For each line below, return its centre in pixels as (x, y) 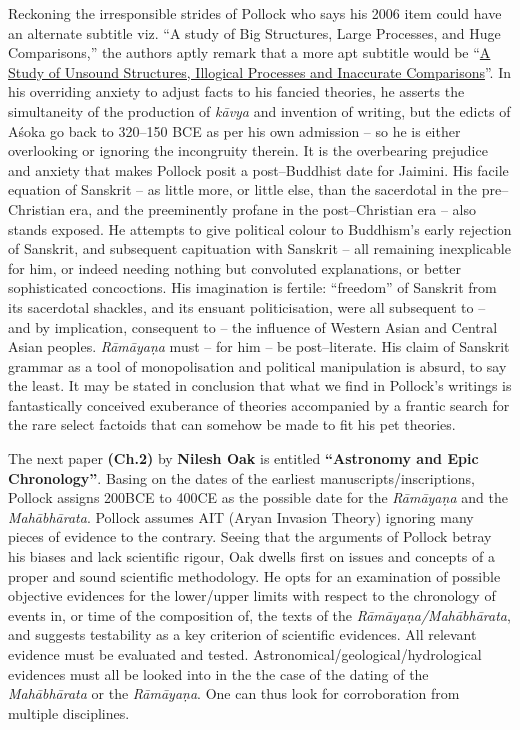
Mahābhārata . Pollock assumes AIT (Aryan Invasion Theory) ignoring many (241, 516)
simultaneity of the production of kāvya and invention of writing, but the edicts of (259, 110)
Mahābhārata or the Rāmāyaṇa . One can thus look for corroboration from (234, 693)
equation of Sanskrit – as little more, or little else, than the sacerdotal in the (243, 189)
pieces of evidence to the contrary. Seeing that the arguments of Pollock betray (250, 536)
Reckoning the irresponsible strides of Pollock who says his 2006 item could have (255, 13)
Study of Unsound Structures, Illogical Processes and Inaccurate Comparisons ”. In (260, 71)
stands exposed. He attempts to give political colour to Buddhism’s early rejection (260, 228)
